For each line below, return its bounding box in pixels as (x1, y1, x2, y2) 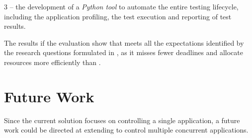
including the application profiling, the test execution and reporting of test (4, 11, 232, 21)
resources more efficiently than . (4, 57, 101, 67)
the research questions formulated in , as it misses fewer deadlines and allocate (4, 47, 243, 58)
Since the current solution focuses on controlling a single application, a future (4, 115, 240, 125)
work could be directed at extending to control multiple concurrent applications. (4, 125, 249, 135)
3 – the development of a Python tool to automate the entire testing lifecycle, (4, 1, 239, 11)
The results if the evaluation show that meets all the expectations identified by (4, 37, 244, 48)
